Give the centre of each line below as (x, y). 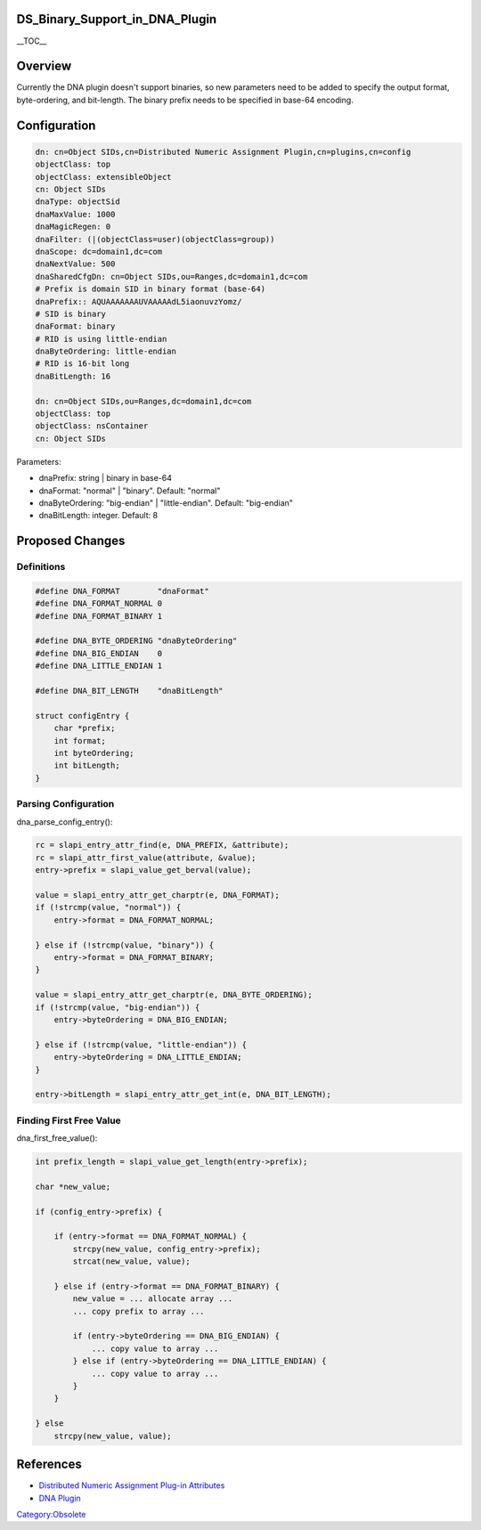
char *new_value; (73, 1186)
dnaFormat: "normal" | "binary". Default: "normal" (130, 491)
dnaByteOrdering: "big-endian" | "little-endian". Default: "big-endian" (166, 502)
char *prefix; (85, 728)
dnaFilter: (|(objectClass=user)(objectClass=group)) (155, 239)
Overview (44, 66)
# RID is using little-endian (101, 339)
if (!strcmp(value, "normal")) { (108, 907)
